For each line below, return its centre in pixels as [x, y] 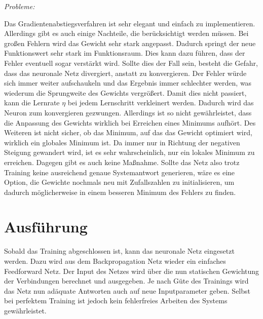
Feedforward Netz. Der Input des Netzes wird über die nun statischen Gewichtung [132, 271]
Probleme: [20, 6]
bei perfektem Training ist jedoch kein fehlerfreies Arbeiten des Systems [116, 301]
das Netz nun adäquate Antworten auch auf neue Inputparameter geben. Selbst [127, 290]
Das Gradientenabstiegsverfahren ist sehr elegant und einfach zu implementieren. [130, 23]
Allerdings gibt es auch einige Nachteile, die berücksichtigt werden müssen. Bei [126, 33]
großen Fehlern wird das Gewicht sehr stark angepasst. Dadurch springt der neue [130, 43]
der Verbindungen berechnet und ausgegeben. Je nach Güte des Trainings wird [126, 281]
